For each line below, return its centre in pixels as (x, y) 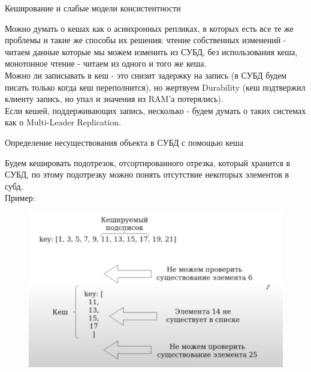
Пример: (20, 198)
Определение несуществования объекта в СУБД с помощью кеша (124, 142)
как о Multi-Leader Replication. (63, 122)
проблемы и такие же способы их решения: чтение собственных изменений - (146, 40)
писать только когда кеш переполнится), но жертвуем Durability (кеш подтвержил (155, 87)
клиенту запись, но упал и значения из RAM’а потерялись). (114, 99)
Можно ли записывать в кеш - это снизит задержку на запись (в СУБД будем (146, 75)
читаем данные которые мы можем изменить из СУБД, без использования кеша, (151, 51)
